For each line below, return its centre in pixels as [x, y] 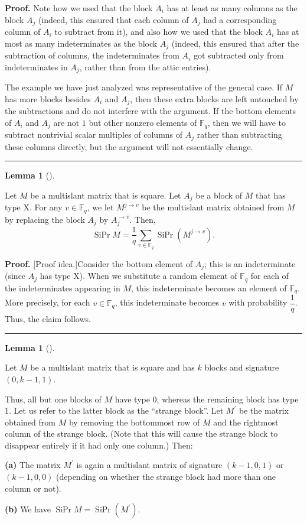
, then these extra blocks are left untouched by [214, 98]
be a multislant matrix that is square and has [112, 367]
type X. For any [34, 207]
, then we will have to [246, 122]
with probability [258, 302]
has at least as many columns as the [232, 8]
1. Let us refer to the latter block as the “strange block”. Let [114, 410]
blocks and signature [242, 367]
